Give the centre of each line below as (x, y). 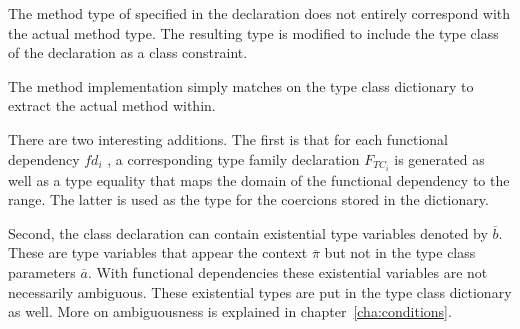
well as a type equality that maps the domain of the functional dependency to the (259, 179)
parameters (42, 272)
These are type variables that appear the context (158, 252)
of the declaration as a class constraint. (128, 52)
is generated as (439, 158)
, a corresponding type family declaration (233, 158)
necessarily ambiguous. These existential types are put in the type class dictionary (260, 291)
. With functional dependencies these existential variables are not (287, 272)
